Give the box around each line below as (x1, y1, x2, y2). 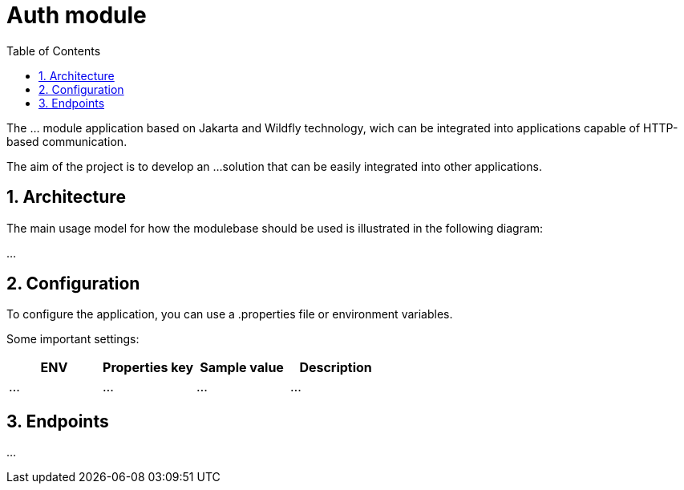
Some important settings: (6, 332, 140, 346)
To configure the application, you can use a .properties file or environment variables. (6, 307, 453, 322)
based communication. (6, 134, 127, 148)
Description (299, 359, 372, 376)
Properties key (103, 359, 194, 376)
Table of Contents (6, 43, 101, 58)
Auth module (6, 2, 147, 29)
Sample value (200, 359, 284, 376)
